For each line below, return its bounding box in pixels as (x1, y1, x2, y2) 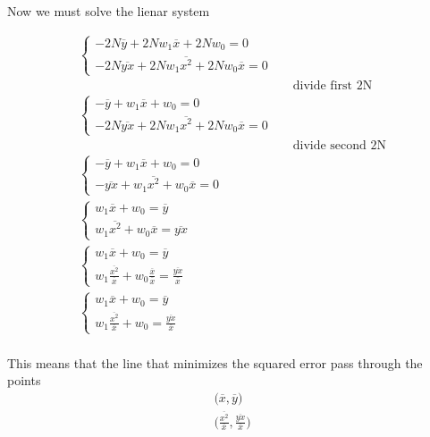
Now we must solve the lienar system (7, 2, 210, 20)
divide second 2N (292, 139, 387, 153)
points (7, 371, 41, 390)
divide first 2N (292, 80, 373, 93)
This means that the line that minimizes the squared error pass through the (7, 353, 423, 372)
